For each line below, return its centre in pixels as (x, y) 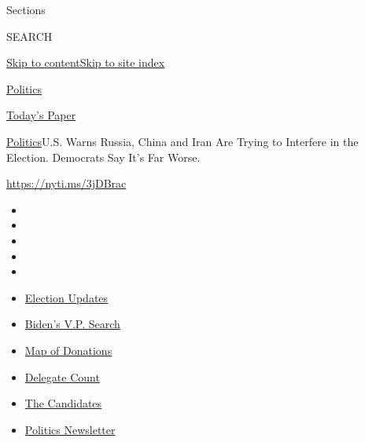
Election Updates (66, 297)
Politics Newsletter (70, 429)
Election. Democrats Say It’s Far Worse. (103, 157)
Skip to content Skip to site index (86, 62)
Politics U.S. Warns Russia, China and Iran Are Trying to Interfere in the (182, 141)
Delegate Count (62, 376)
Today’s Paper (41, 115)
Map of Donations (68, 350)
